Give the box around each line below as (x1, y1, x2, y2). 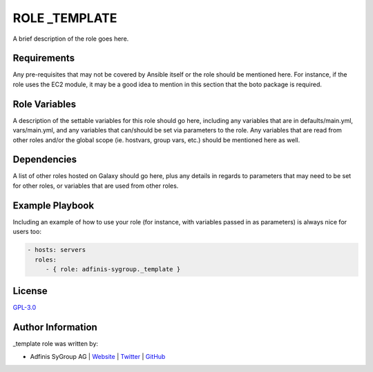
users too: (12, 228, 41, 236)
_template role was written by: (12, 340, 99, 348)
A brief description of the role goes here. (12, 35, 129, 43)
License (12, 285, 48, 297)
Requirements (12, 52, 75, 64)
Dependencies (12, 154, 77, 166)
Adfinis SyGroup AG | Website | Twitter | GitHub (30, 352, 166, 360)
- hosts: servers (27, 246, 86, 254)
